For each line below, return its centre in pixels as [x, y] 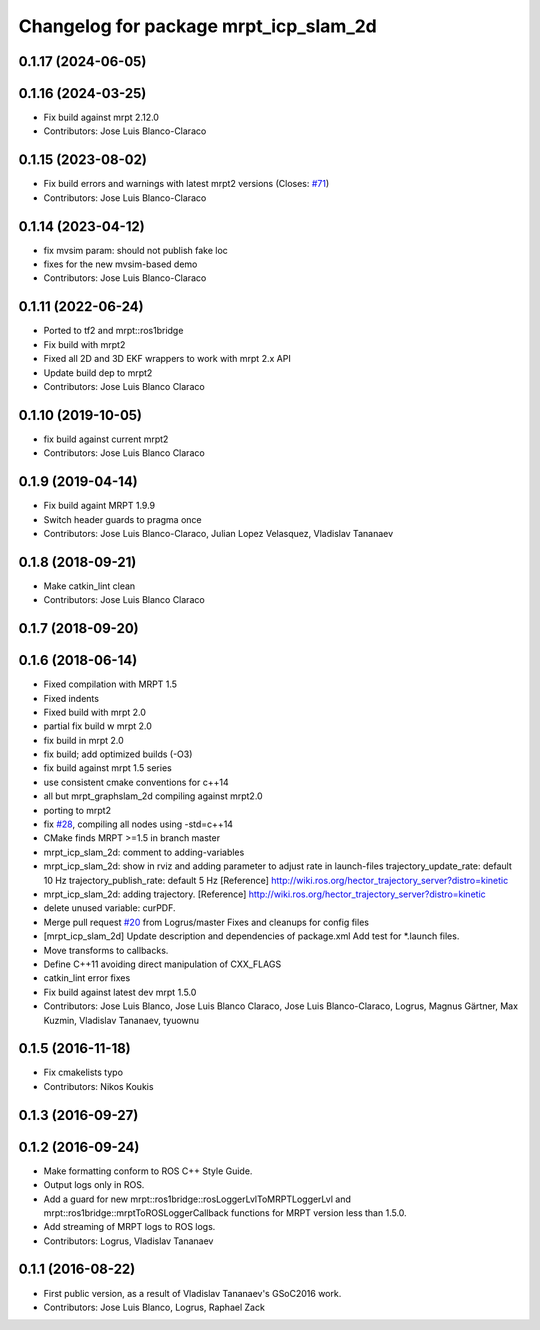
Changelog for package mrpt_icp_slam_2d [197, 26]
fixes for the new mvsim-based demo [120, 264]
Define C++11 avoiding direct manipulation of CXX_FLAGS [162, 964]
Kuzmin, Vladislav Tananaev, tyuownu [121, 1020]
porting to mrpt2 [77, 810]
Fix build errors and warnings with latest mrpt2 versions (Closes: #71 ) [186, 184]
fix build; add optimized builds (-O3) [118, 754]
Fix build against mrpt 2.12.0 [101, 117]
